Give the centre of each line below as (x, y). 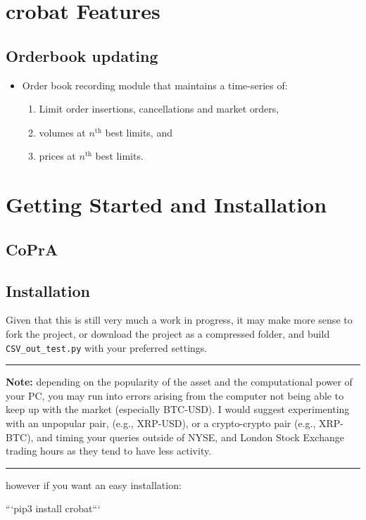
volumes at (62, 132)
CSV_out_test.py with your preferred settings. (107, 347)
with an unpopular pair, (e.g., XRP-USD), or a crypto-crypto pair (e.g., (161, 423)
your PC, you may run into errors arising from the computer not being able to (175, 395)
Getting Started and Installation (166, 204)
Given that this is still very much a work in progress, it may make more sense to (179, 320)
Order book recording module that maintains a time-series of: (155, 85)
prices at (57, 156)
